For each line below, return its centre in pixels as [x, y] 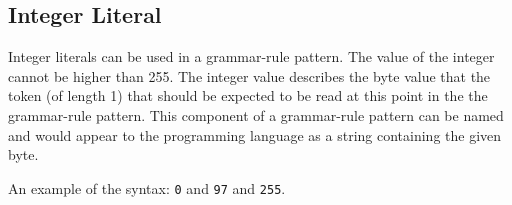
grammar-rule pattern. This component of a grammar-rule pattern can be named [256, 114]
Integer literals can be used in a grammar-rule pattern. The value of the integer [251, 56]
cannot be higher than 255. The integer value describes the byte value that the [249, 75]
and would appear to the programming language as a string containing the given [255, 134]
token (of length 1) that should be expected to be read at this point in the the [248, 95]
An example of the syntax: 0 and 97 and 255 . [147, 187]
